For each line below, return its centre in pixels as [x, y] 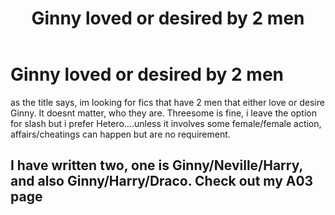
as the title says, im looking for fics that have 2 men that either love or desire [167, 102]
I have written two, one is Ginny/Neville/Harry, [156, 165]
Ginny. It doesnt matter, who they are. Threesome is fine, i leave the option [163, 113]
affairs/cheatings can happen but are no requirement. [120, 134]
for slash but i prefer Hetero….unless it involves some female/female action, [166, 123]
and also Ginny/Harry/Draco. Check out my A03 [162, 181]
